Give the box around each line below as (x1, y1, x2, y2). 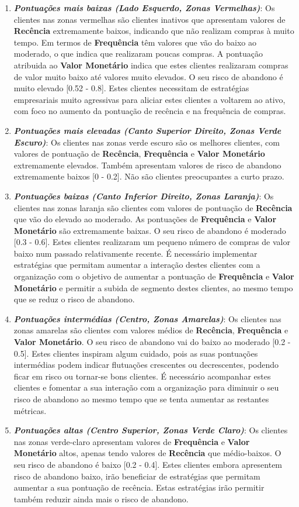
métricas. (13, 404, 47, 416)
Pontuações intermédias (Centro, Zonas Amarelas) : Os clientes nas (13, 312, 281, 325)
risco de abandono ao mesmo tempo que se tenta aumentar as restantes (13, 393, 269, 405)
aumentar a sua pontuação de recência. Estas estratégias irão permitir (13, 481, 265, 494)
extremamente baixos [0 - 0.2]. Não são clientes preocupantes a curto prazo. (13, 170, 284, 182)
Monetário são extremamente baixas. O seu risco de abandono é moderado (13, 224, 286, 236)
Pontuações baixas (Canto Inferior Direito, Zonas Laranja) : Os (13, 189, 274, 202)
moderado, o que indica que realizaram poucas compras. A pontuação (13, 47, 263, 60)
